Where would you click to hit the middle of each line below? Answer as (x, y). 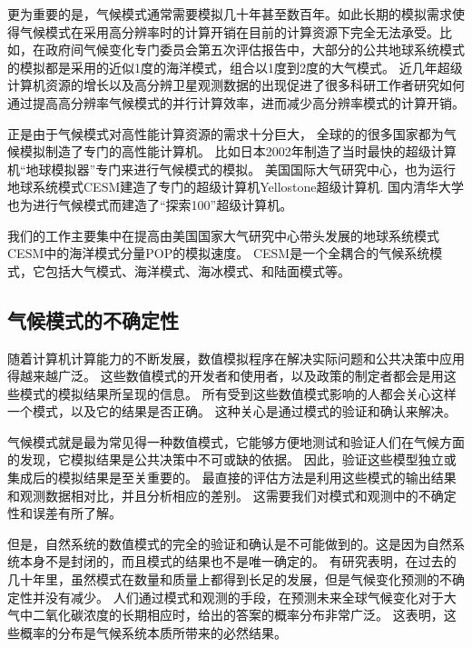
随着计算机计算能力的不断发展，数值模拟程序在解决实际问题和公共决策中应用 (236, 358)
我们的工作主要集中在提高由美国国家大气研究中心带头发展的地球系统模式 (223, 235)
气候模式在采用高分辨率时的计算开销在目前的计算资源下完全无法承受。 (229, 31)
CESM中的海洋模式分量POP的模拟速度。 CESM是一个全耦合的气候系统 (219, 253)
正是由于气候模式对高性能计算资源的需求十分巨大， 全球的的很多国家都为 (226, 133)
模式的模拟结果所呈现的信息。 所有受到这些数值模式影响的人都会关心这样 (238, 393)
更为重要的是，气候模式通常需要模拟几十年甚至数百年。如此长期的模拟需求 (230, 14)
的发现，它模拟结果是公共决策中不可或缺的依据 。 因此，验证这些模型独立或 (232, 459)
